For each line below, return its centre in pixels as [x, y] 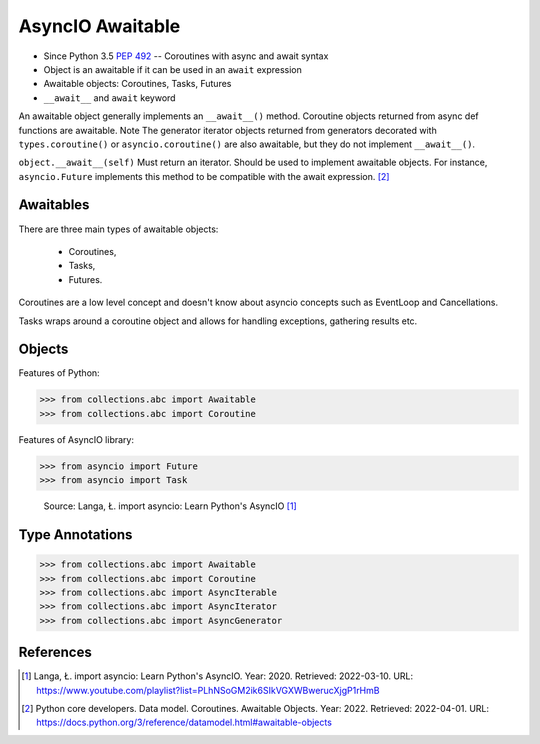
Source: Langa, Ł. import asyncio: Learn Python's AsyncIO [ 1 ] [170, 506]
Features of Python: [59, 373]
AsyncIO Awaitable [99, 26]
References [55, 652]
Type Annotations [75, 534]
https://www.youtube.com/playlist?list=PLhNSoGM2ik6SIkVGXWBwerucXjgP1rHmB [208, 690]
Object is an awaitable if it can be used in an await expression [172, 69]
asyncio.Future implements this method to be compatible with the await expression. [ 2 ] [204, 176]
